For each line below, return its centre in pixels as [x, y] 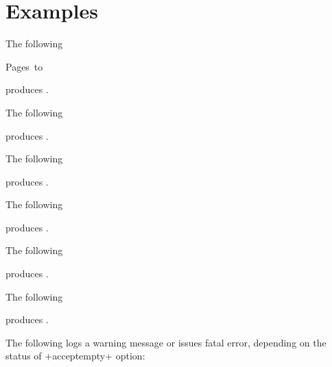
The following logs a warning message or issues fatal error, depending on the [166, 342]
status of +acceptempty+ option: [75, 356]
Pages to [24, 66]
